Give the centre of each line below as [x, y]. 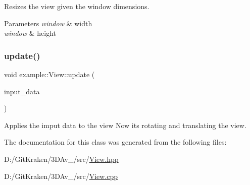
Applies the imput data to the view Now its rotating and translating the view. [125, 125]
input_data [22, 91]
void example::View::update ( [49, 74]
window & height [30, 33]
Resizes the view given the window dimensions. [77, 6]
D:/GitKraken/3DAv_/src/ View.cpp [61, 176]
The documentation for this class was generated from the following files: [115, 142]
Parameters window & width [48, 23]
